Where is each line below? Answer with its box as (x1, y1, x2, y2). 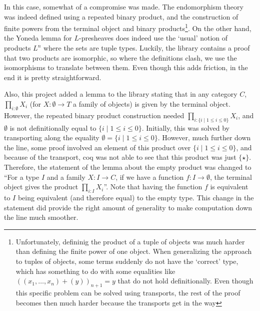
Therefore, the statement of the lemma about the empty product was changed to (4, 161, 251, 172)
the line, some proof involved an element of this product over (4, 142, 191, 152)
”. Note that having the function (103, 181, 202, 192)
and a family (46, 171, 85, 182)
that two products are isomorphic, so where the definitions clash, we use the (4, 52, 237, 63)
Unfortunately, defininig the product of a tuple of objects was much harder (15, 236, 245, 246)
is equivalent (210, 181, 248, 192)
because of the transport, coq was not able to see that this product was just (4, 152, 236, 162)
